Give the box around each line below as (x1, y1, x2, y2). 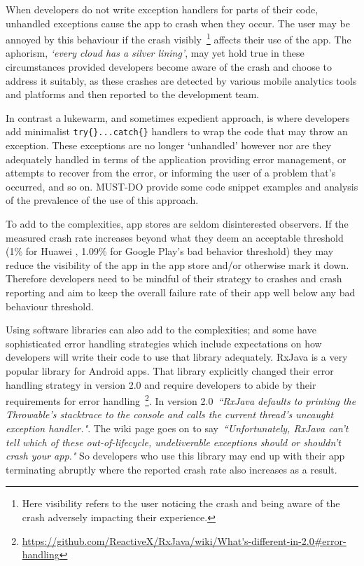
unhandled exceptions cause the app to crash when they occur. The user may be (6, 15, 350, 30)
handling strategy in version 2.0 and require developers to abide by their (6, 377, 316, 392)
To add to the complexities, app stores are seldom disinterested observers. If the (6, 216, 349, 231)
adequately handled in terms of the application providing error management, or (6, 151, 346, 166)
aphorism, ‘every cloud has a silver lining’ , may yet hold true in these (6, 46, 304, 60)
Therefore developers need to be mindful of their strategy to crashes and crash (6, 271, 342, 286)
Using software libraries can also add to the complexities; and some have (6, 322, 316, 337)
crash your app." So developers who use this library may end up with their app (6, 448, 345, 463)
